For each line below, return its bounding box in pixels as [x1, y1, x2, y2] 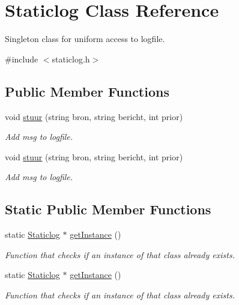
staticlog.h [52, 52, 90, 65]
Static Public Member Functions [5, 200, 211, 219]
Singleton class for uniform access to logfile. [5, 32, 165, 45]
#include [5, 52, 38, 65]
